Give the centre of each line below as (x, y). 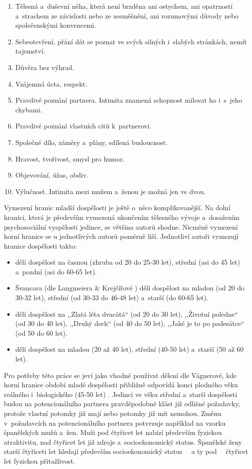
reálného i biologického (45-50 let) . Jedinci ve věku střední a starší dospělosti (121, 394)
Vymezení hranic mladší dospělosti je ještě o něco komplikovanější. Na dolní (117, 207)
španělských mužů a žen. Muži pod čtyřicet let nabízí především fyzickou (113, 432)
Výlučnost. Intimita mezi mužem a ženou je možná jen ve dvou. (110, 191)
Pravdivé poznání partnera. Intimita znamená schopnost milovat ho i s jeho (129, 100)
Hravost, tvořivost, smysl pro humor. (70, 158)
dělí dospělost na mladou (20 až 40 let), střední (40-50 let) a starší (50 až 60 (129, 349)
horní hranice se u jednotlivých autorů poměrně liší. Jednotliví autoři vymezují (121, 236)
